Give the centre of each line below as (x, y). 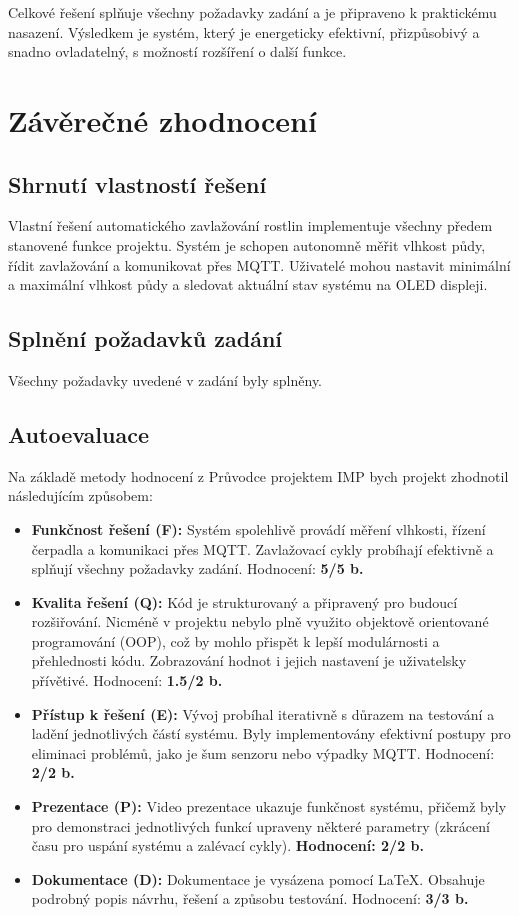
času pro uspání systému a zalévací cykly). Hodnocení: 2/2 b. (227, 845)
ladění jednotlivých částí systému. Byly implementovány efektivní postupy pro (271, 733)
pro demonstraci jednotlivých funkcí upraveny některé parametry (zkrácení (260, 825)
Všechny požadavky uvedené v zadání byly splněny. (165, 379)
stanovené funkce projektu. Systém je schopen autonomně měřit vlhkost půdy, (247, 244)
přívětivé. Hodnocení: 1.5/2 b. (127, 680)
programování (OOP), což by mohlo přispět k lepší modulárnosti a (235, 640)
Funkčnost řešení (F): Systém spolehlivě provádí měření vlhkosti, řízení (258, 528)
